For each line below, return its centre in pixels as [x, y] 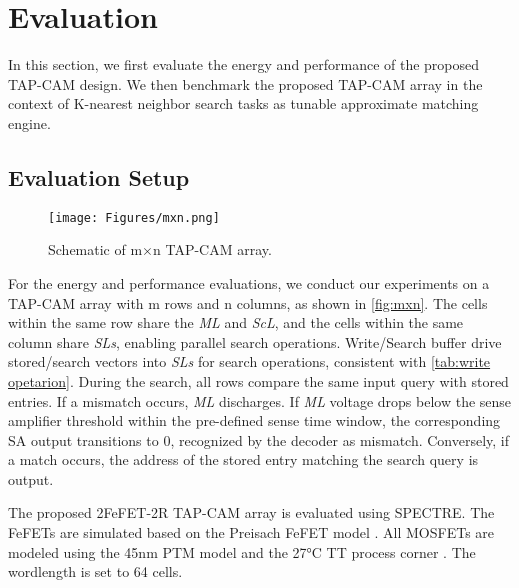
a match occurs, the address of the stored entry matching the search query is [243, 459]
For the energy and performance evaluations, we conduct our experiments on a [249, 282]
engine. [29, 122]
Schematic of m [95, 249]
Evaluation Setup [99, 176]
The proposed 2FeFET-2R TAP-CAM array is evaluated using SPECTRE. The [251, 512]
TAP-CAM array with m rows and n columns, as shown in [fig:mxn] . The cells [248, 302]
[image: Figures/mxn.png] [134, 217]
